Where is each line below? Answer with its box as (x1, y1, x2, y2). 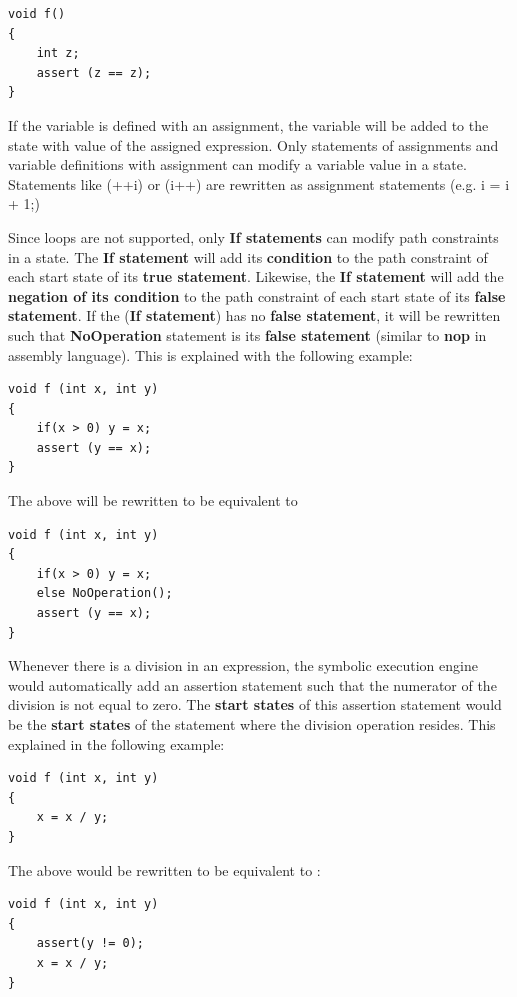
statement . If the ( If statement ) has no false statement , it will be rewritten (8, 305, 501, 326)
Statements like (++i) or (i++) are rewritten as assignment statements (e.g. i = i (8, 173, 510, 194)
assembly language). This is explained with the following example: (8, 344, 413, 365)
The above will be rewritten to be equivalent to (8, 490, 298, 511)
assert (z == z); (36, 65, 152, 80)
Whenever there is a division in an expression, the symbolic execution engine (8, 655, 478, 676)
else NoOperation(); (36, 586, 173, 601)
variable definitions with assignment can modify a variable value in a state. (8, 154, 467, 175)
